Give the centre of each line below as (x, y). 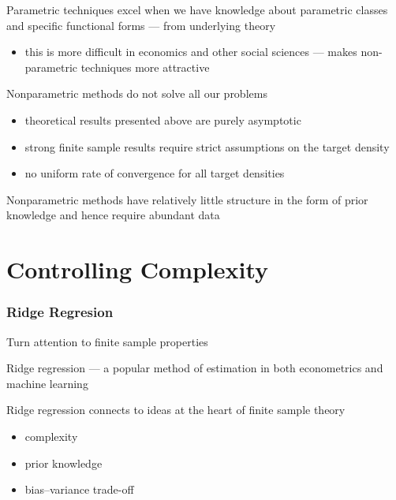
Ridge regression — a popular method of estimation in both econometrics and (195, 368)
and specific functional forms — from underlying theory (141, 25)
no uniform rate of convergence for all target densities (155, 173)
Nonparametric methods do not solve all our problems (137, 93)
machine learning (47, 383)
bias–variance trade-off (79, 489)
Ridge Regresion (60, 312)
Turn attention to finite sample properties (107, 341)
